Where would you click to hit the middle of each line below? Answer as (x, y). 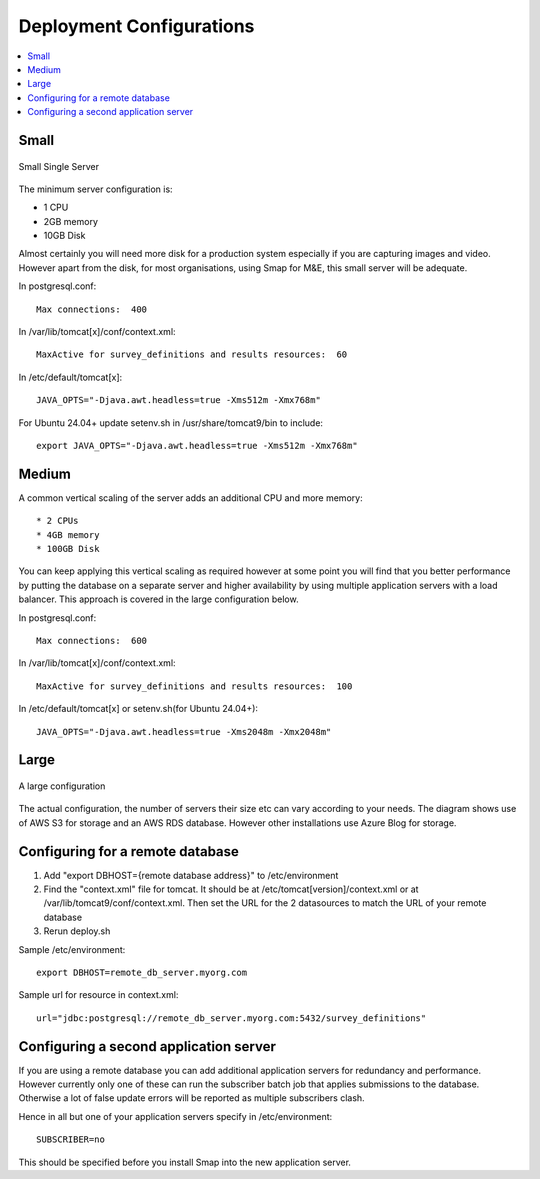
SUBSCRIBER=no (70, 1139)
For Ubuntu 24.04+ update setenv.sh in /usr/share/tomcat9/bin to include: (171, 422)
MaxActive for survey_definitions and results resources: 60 (192, 354)
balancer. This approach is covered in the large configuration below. (158, 599)
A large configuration (62, 786)
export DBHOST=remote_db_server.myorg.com (142, 973)
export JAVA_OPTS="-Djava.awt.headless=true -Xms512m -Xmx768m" (197, 445)
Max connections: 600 (92, 641)
